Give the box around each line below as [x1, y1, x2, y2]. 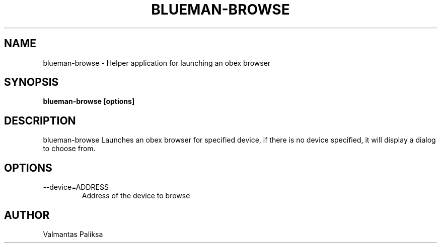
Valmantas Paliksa [43, 229, 103, 238]
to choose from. [43, 144, 96, 153]
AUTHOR [4, 208, 50, 221]
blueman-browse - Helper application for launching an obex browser [43, 58, 271, 67]
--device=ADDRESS [43, 183, 109, 192]
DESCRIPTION [4, 114, 76, 127]
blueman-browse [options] [43, 97, 135, 106]
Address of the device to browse [82, 191, 190, 200]
